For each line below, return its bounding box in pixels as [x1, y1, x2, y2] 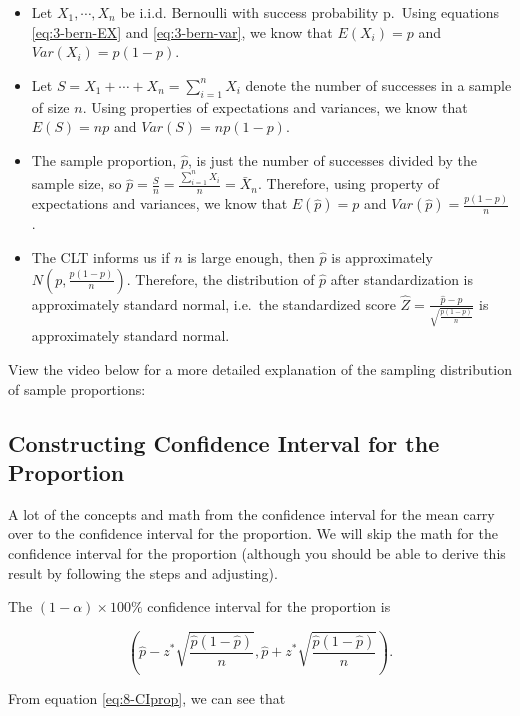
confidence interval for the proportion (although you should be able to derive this [8, 543, 506, 563]
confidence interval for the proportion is [147, 596, 391, 617]
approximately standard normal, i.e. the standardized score [31, 293, 396, 314]
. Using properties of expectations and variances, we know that [82, 96, 468, 117]
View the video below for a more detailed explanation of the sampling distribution [8, 359, 512, 380]
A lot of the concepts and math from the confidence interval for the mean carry [8, 503, 495, 524]
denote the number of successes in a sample [245, 74, 512, 95]
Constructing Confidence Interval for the [8, 427, 440, 458]
